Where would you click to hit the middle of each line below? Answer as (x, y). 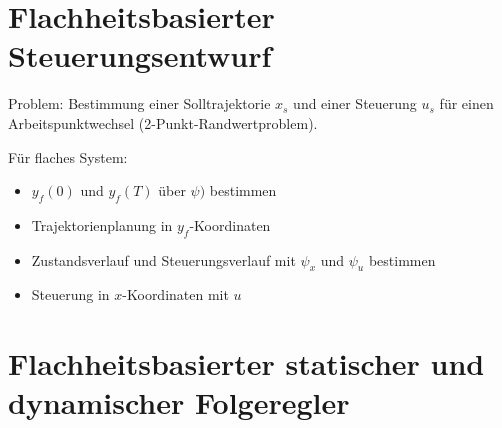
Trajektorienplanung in (102, 224)
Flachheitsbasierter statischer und (246, 363)
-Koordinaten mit (175, 294)
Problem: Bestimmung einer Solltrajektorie (139, 103)
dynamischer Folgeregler (179, 402)
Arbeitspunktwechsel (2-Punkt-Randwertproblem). (163, 122)
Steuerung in (70, 294)
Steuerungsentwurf (140, 55)
